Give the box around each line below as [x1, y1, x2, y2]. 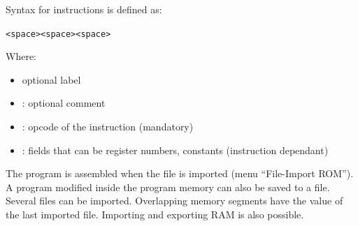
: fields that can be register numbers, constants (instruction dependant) [22, 142, 329, 157]
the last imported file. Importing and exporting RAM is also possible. [6, 207, 304, 221]
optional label [22, 72, 81, 86]
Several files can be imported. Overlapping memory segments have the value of [6, 193, 343, 208]
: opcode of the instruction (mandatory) [22, 119, 194, 134]
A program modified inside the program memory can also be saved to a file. [6, 179, 330, 194]
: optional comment [22, 96, 106, 110]
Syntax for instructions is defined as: [6, 2, 162, 16]
